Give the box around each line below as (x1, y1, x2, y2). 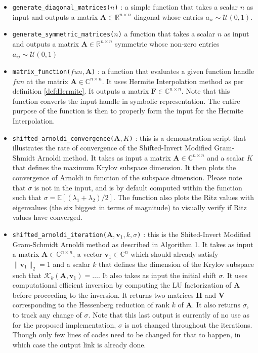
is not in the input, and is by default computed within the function (34, 182, 242, 192)
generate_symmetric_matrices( (12, 31, 114, 38)
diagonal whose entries (134, 11, 203, 22)
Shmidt (12, 152, 35, 163)
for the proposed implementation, (12, 319, 116, 330)
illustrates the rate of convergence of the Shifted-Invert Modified (12, 142, 212, 153)
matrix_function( (12, 68, 71, 75)
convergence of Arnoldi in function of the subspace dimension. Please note (12, 172, 242, 183)
